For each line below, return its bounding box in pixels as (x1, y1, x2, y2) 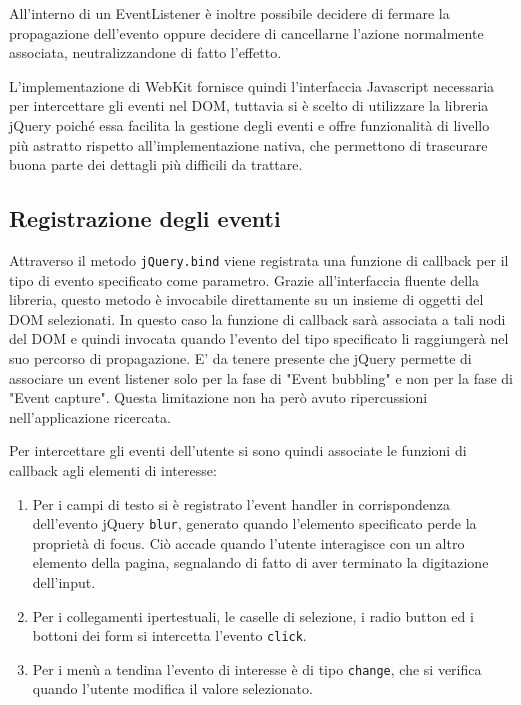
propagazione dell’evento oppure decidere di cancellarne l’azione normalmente (9, 22, 484, 43)
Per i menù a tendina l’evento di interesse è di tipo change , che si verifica (32, 658, 482, 679)
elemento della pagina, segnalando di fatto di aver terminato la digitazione (32, 552, 489, 573)
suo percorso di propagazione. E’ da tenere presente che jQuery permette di (9, 347, 472, 368)
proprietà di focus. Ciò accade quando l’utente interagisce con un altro (32, 532, 465, 553)
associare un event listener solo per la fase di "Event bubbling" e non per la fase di (9, 367, 513, 388)
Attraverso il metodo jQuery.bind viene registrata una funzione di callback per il (9, 249, 509, 270)
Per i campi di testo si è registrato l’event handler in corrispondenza (32, 493, 451, 514)
